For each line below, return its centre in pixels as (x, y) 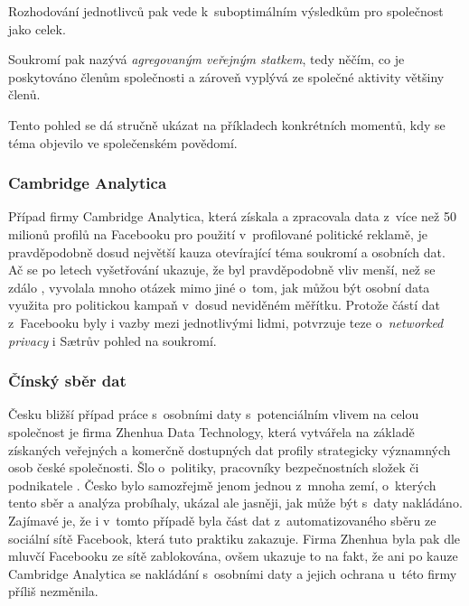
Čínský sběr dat (67, 381)
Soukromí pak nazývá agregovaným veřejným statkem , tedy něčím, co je (206, 59)
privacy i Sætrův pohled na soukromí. (113, 340)
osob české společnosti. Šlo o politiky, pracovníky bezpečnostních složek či (214, 467)
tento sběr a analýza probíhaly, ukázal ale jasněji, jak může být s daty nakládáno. (235, 503)
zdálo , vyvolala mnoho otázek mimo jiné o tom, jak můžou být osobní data (219, 287)
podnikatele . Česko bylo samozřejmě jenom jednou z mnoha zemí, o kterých (222, 485)
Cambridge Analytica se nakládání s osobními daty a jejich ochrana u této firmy (233, 573)
